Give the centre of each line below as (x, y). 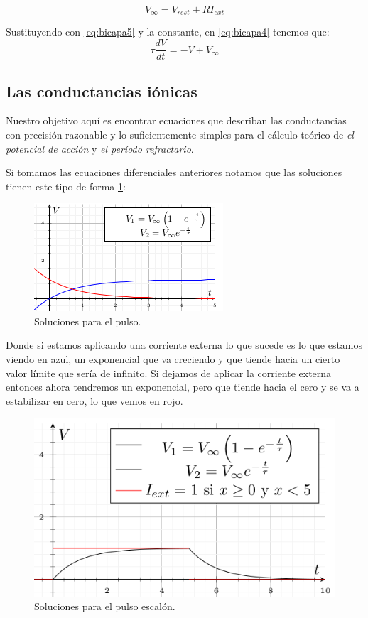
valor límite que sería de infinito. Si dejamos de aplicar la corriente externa (169, 373)
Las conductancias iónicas (102, 91)
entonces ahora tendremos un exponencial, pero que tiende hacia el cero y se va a (183, 387)
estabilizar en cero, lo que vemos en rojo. (94, 400)
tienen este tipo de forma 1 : (66, 186)
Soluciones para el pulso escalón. (105, 606)
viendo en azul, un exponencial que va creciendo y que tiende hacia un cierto (173, 359)
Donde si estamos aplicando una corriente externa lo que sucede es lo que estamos (184, 345)
